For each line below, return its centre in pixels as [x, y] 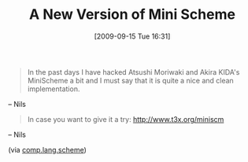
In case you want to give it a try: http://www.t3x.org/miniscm [126, 119]
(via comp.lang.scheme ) [47, 149]
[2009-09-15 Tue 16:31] [132, 36]
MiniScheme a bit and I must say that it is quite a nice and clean [130, 80]
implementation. [54, 89]
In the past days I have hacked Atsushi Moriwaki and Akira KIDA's [133, 72]
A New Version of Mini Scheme [132, 15]
